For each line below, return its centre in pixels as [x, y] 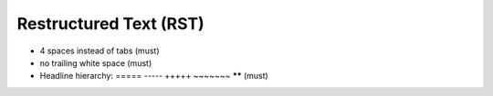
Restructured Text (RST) [110, 24]
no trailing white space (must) [96, 62]
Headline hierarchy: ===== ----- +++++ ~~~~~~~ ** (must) [154, 76]
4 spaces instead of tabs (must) [100, 51]
